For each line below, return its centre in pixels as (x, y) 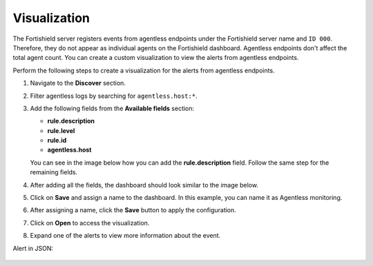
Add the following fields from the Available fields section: (112, 108)
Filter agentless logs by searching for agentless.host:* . (114, 96)
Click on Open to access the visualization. (90, 223)
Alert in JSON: (33, 248)
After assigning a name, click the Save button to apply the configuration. (133, 210)
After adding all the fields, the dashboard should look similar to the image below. (144, 185)
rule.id (57, 141)
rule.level (61, 130)
